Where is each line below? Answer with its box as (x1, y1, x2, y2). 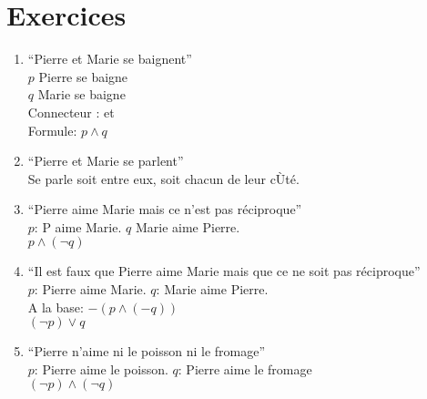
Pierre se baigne (38, 66, 128, 86)
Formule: (27, 120, 77, 139)
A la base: (27, 297, 84, 316)
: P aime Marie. (34, 217, 122, 236)
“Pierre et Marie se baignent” (27, 49, 192, 68)
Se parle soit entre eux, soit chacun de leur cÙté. (27, 169, 300, 188)
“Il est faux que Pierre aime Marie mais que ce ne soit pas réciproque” (27, 261, 421, 281)
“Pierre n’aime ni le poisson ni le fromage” (27, 342, 266, 361)
